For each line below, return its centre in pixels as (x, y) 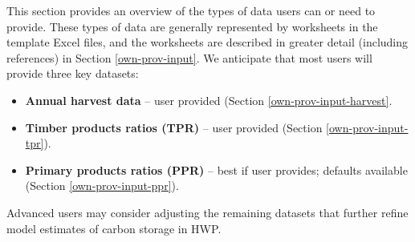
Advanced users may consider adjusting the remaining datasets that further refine (207, 212)
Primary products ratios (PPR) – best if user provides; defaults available (216, 169)
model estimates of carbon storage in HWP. (114, 228)
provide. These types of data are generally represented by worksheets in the (192, 26)
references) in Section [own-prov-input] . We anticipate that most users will (189, 57)
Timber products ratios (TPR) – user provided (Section (174, 127)
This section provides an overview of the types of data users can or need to (191, 10)
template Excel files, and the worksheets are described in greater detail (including (207, 42)
